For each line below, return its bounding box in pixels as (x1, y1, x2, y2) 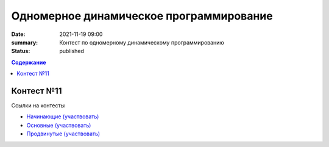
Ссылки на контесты (11, 102, 65, 109)
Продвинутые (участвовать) (26, 130, 101, 137)
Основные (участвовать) (26, 121, 91, 129)
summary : (11, 38, 38, 46)
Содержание (11, 59, 46, 66)
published (59, 48, 85, 55)
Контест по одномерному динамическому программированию (59, 38, 225, 46)
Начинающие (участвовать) (26, 113, 99, 120)
